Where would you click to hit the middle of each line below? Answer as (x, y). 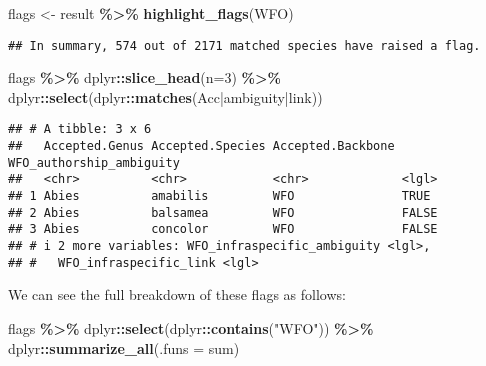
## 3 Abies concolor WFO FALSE (223, 229)
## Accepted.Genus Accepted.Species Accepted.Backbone (201, 146)
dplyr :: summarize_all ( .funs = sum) (124, 347)
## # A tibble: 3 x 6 (80, 129)
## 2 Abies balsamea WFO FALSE (223, 212)
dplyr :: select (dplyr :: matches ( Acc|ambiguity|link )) (165, 96)
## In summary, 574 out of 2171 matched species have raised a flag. (244, 45)
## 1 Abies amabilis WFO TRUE (219, 196)
